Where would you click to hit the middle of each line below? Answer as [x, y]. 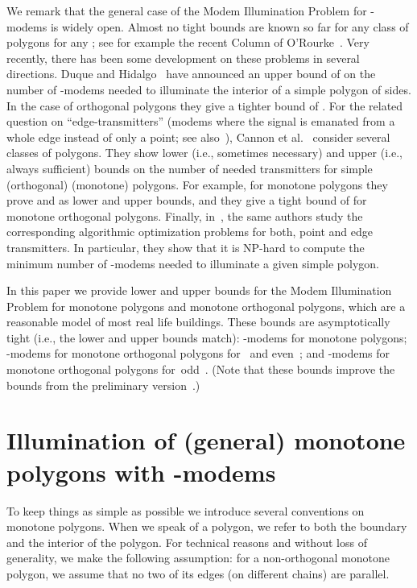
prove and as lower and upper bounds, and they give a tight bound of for [187, 200]
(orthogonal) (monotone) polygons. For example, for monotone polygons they [197, 184]
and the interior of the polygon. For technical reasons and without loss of [187, 542]
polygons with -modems [141, 472]
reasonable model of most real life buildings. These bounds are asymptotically [198, 322]
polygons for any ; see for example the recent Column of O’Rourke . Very [188, 42]
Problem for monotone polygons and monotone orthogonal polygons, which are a [206, 306]
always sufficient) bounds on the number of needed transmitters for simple [190, 168]
